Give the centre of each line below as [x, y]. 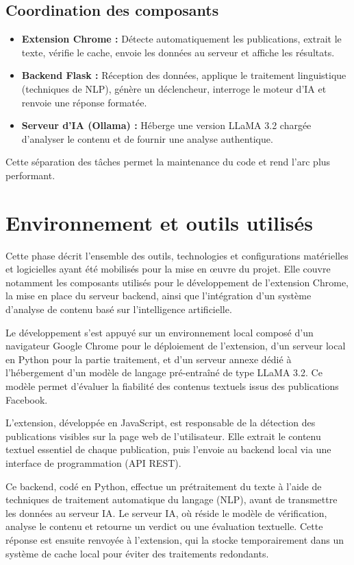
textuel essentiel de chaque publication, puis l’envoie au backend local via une [168, 449]
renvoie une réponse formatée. [84, 102]
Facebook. [27, 399]
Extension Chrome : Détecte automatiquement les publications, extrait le [181, 39]
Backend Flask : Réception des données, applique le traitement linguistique [184, 75]
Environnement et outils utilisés [160, 222]
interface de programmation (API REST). [93, 462]
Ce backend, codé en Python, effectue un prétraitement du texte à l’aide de [164, 486]
